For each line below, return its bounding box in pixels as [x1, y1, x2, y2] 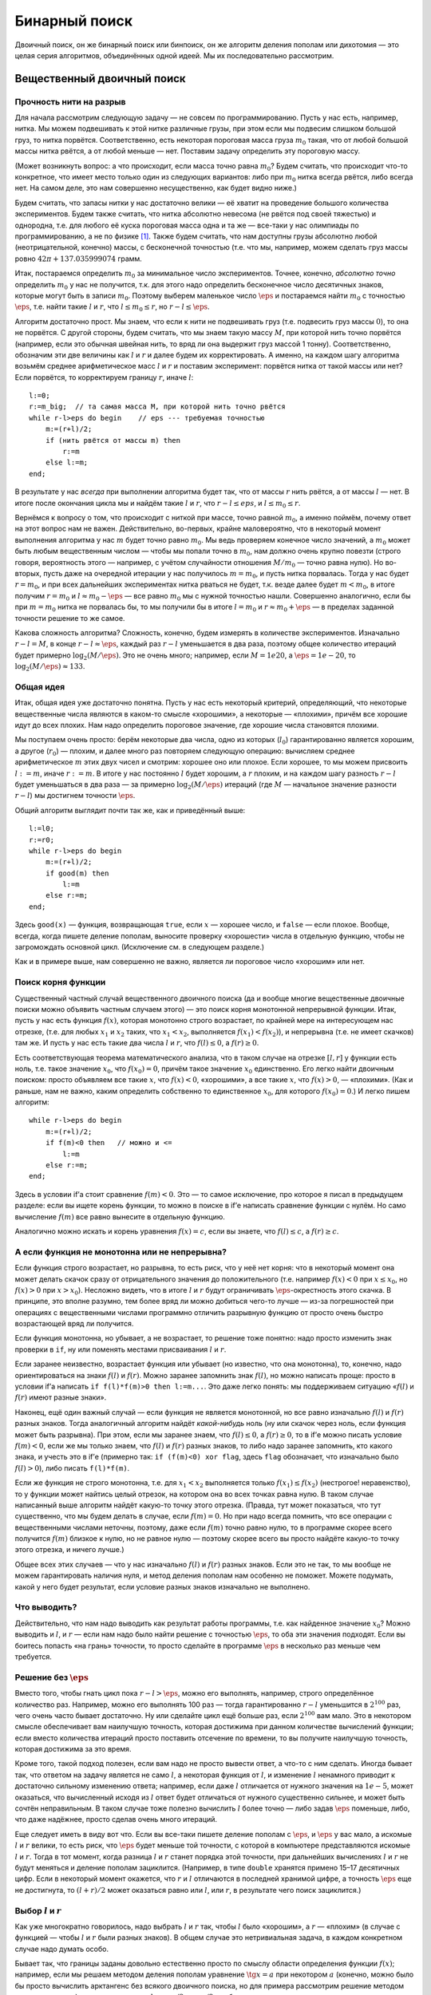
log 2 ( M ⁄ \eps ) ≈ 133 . [14, 662, 85, 673]
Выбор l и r [14, 1905, 61, 1916]
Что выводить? [14, 1602, 77, 1613]
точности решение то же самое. [14, 613, 125, 622]
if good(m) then [45, 868, 109, 878]
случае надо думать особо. [14, 1944, 109, 1954]
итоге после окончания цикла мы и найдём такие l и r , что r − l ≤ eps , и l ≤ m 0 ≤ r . [14, 498, 301, 510]
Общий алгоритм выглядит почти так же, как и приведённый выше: [14, 805, 246, 815]
